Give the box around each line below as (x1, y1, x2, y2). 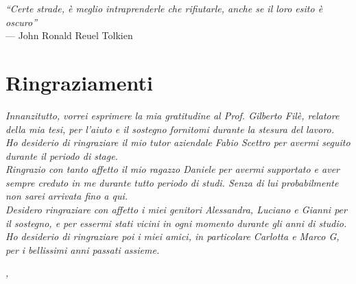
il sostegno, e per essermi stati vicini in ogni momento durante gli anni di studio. (5, 215, 347, 230)
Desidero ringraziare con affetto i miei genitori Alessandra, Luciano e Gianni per (5, 202, 347, 217)
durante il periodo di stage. (5, 148, 118, 163)
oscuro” (5, 14, 38, 29)
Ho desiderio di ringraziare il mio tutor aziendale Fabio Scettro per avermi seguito (5, 135, 351, 150)
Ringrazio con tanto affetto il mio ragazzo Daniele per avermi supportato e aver (5, 162, 340, 176)
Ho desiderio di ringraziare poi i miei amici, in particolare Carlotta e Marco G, (5, 229, 340, 244)
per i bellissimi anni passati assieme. (5, 242, 160, 257)
